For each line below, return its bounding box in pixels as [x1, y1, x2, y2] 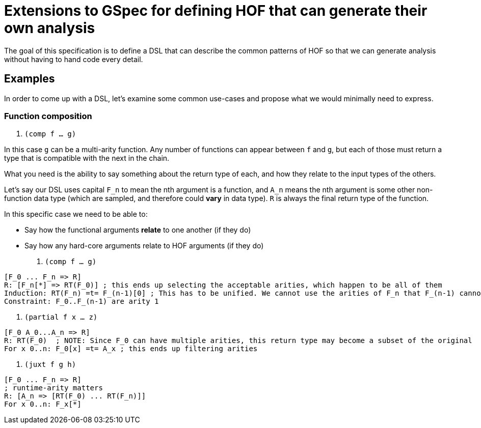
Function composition [4, 110, 92, 121]
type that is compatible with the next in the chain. [4, 154, 170, 163]
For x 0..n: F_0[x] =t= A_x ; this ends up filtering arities [4, 345, 258, 353]
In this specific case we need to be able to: [4, 210, 148, 219]
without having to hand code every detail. [4, 54, 143, 64]
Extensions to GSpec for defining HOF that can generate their [4, 2, 427, 19]
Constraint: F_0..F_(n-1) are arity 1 [4, 297, 159, 306]
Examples [4, 72, 55, 85]
